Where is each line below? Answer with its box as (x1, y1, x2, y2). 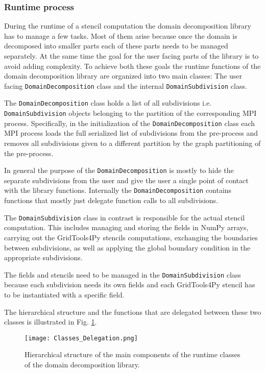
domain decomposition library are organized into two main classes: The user (4, 70, 243, 81)
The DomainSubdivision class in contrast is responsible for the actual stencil (4, 212, 245, 222)
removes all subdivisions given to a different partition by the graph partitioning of (4, 138, 261, 148)
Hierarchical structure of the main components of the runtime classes (25, 349, 240, 360)
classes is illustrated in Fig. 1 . (4, 316, 97, 327)
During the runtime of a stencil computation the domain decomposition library (4, 20, 251, 31)
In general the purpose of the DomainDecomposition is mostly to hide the (4, 165, 234, 176)
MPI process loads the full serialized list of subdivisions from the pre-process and (4, 128, 258, 138)
